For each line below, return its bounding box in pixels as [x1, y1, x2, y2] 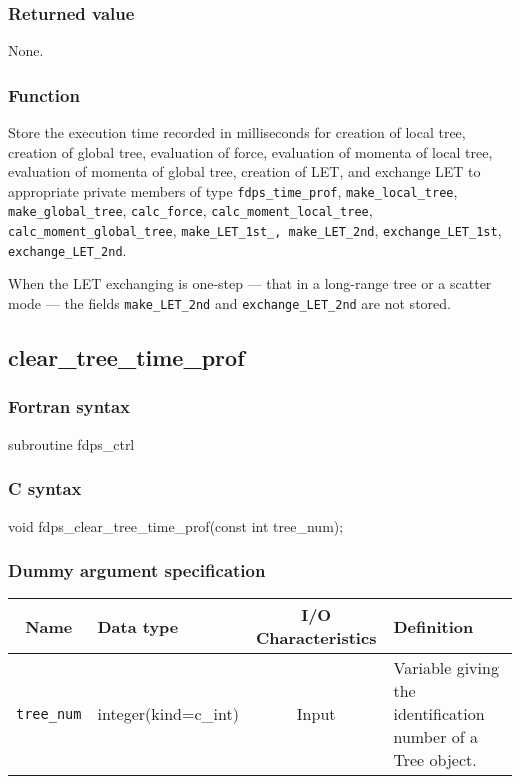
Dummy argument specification [8, 558, 266, 583]
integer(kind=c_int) [97, 702, 239, 726]
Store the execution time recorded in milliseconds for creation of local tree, [8, 122, 466, 143]
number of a [393, 725, 478, 749]
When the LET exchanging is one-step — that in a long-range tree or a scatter [8, 273, 492, 294]
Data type [97, 614, 179, 638]
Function [8, 82, 80, 107]
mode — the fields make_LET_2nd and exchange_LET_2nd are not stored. [8, 293, 451, 314]
